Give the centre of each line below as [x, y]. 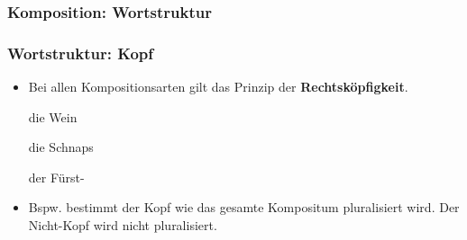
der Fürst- [56, 177]
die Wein [53, 116]
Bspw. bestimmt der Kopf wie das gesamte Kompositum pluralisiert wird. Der [244, 207]
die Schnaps [61, 147]
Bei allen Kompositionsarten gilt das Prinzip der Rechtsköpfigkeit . [218, 87]
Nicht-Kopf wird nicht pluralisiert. [123, 225]
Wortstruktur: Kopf [81, 53]
